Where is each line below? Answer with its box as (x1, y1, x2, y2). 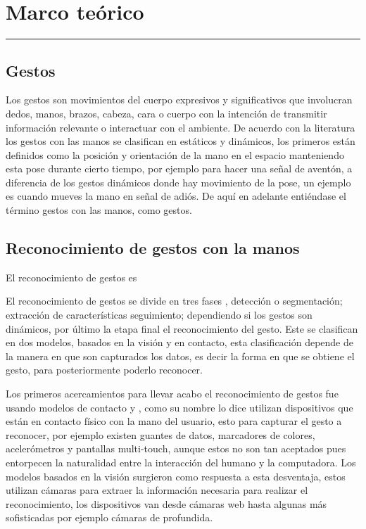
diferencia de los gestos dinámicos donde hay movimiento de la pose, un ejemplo (6, 174, 351, 189)
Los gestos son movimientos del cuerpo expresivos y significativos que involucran (6, 92, 353, 107)
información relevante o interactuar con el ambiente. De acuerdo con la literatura (6, 120, 355, 134)
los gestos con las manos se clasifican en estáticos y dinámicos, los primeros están (6, 134, 355, 148)
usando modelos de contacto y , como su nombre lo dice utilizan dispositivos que (6, 400, 353, 414)
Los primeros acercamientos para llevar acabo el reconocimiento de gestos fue (6, 386, 339, 401)
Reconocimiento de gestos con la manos (6, 237, 300, 259)
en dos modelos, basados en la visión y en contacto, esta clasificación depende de (6, 335, 353, 350)
